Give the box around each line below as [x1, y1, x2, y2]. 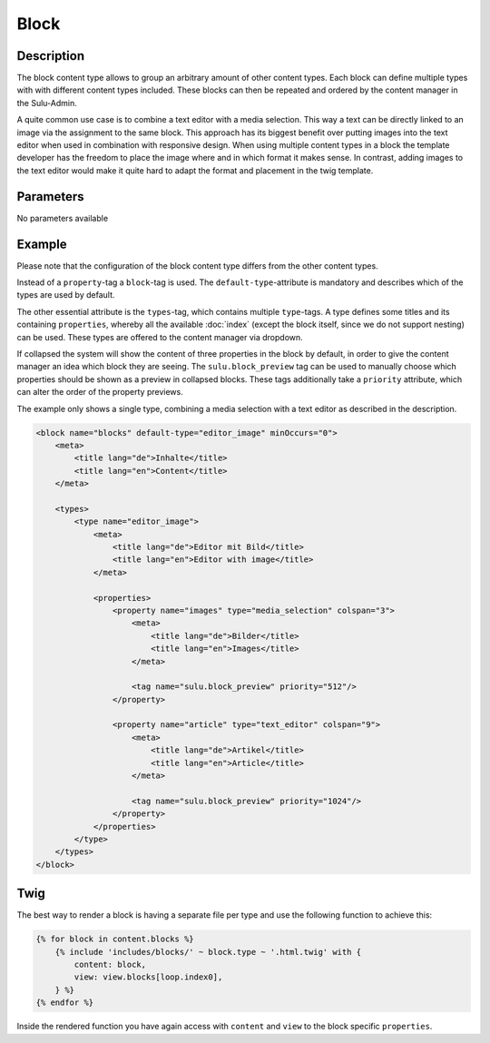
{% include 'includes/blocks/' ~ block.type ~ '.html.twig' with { [54, 947, 362, 957]
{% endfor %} [35, 998, 94, 1008]
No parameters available [16, 212, 109, 223]
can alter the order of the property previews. [16, 387, 183, 398]
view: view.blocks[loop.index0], [73, 972, 223, 982]
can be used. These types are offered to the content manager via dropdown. [16, 331, 303, 342]
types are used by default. [16, 290, 115, 300]
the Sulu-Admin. [16, 97, 77, 108]
